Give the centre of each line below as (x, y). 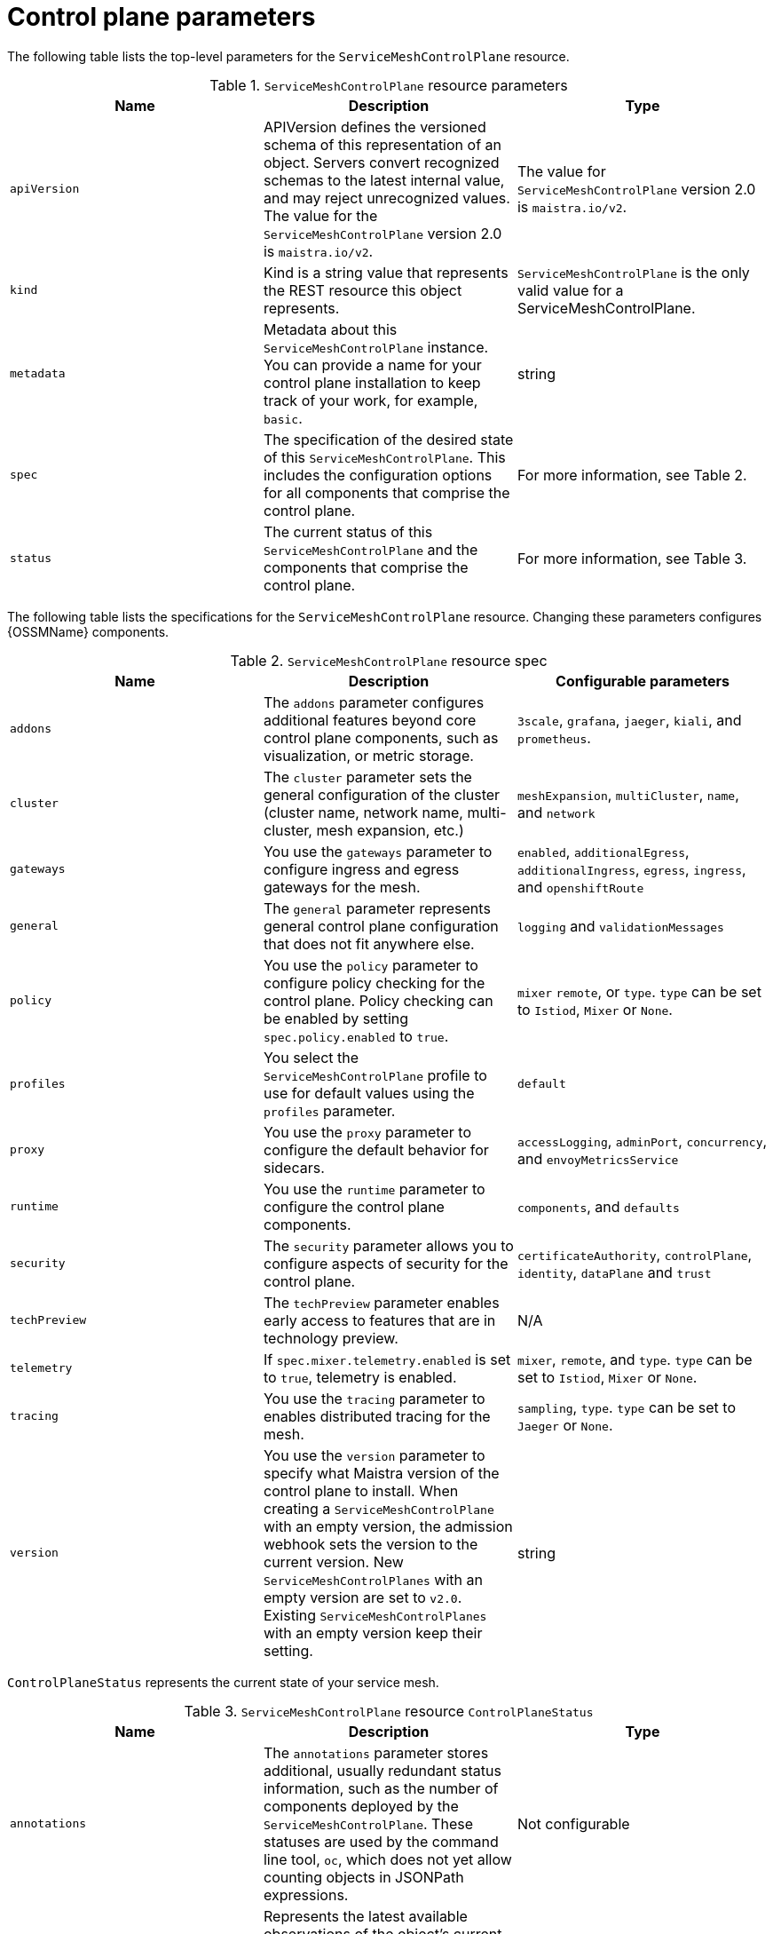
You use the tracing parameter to (374, 1398)
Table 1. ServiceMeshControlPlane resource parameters (389, 85)
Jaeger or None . (565, 1425)
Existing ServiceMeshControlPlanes (375, 1615)
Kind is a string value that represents (386, 272)
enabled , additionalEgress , (603, 851)
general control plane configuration (381, 926)
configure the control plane (354, 1206)
